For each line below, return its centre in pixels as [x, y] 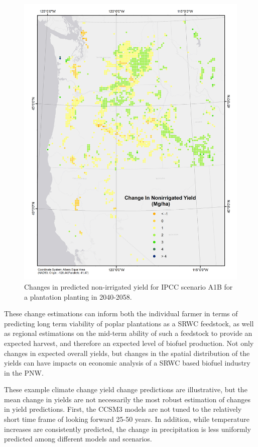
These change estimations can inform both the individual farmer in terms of [121, 314]
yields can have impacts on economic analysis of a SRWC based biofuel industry [127, 363]
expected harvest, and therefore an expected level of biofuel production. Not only [129, 343]
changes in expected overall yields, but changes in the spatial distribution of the [127, 353]
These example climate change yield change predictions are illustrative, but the [126, 389]
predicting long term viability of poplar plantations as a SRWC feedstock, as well [129, 323]
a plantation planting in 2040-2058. [78, 296]
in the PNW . [24, 372]
